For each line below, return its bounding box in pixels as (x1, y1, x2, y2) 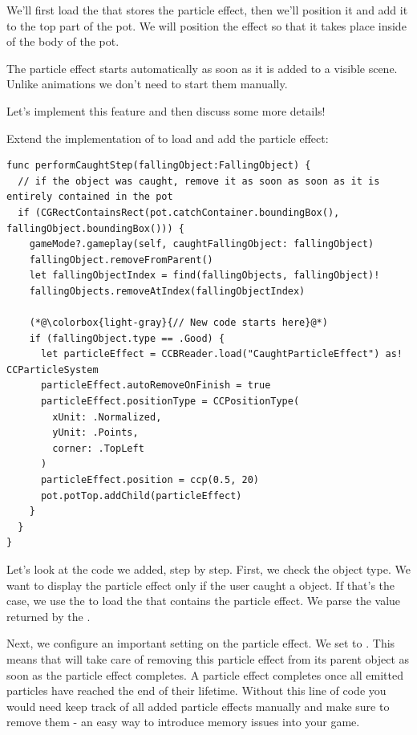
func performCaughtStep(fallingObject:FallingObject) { (6, 160, 311, 172)
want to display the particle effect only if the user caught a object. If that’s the (6, 576, 395, 593)
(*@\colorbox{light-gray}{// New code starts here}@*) (29, 317, 328, 329)
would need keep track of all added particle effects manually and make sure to (6, 697, 390, 714)
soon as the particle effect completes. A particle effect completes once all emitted (6, 666, 403, 683)
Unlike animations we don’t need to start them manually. (6, 75, 288, 92)
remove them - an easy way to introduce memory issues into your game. (6, 713, 360, 730)
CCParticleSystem (6, 363, 99, 376)
